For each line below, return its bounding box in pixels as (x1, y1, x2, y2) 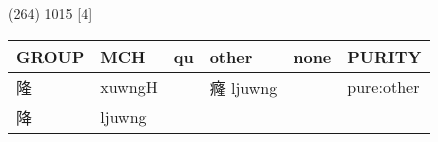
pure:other (347, 75, 420, 99)
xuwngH (100, 75, 158, 99)
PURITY (347, 44, 422, 68)
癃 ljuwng (209, 75, 278, 99)
